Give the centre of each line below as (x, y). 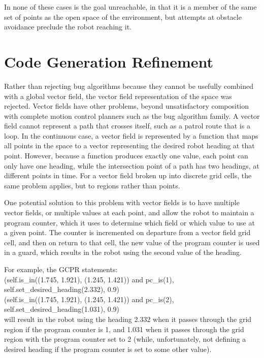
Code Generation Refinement (109, 61)
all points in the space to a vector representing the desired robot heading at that (129, 145)
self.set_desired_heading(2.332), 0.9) (62, 289)
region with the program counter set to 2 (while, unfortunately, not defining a (125, 339)
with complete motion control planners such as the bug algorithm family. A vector (132, 116)
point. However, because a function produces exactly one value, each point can (126, 156)
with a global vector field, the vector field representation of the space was (118, 96)
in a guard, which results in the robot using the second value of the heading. (123, 252)
